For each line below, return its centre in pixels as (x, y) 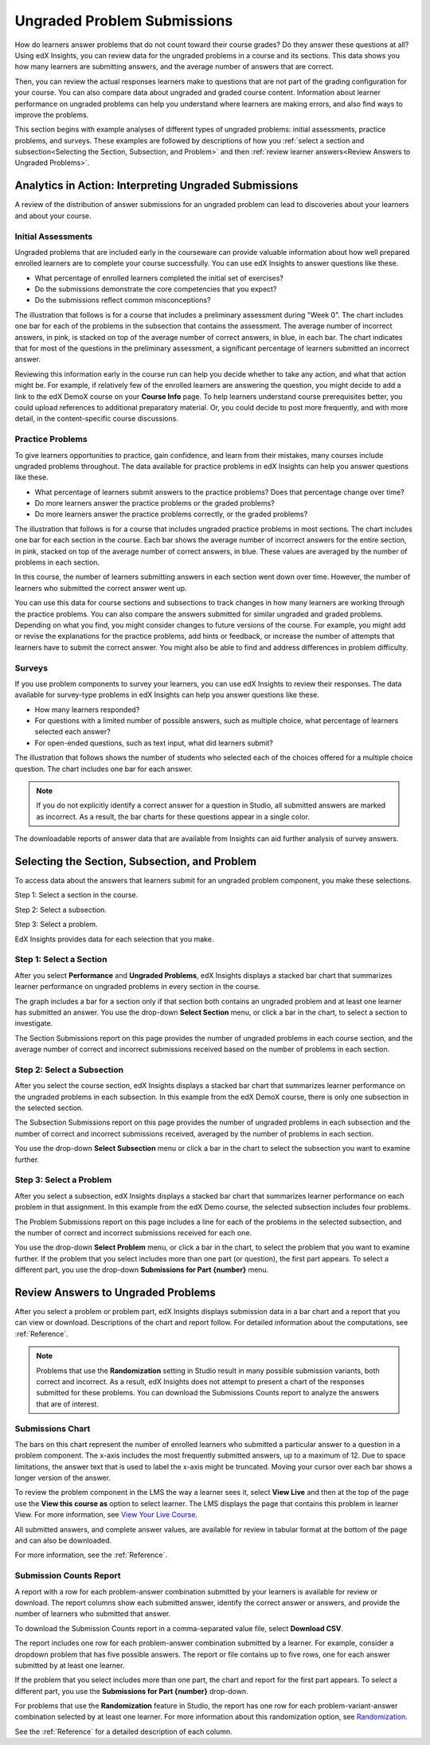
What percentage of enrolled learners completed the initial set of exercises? (159, 278)
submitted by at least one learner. (70, 1665)
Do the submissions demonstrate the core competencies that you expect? (156, 289)
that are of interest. (68, 1404)
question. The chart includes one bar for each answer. (104, 769)
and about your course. (53, 216)
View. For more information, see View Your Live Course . (106, 1515)
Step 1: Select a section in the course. (76, 895)
